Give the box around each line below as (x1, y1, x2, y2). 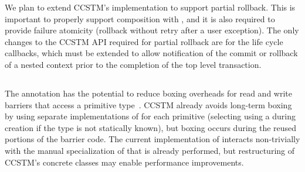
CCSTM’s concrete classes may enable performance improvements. (5, 156, 244, 168)
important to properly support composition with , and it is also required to (5, 12, 275, 25)
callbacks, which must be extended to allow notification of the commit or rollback (5, 47, 298, 59)
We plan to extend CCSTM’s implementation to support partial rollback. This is (5, 1, 296, 13)
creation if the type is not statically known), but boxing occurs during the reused (5, 121, 297, 133)
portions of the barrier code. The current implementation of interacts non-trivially (5, 133, 300, 145)
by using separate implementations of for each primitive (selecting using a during (5, 110, 296, 122)
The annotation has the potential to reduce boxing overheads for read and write (5, 87, 292, 99)
